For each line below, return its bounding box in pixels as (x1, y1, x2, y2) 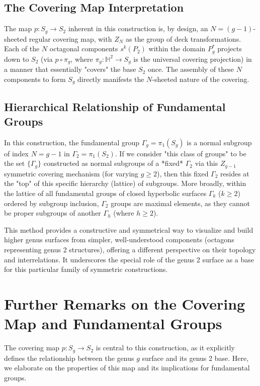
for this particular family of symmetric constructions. (4, 264, 168, 274)
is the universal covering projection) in (133, 53, 252, 64)
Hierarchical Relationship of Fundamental (4, 99, 226, 114)
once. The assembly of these (148, 64, 234, 74)
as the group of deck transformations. (126, 33, 241, 44)
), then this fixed (157, 168, 209, 178)
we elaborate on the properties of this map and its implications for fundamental (4, 362, 250, 373)
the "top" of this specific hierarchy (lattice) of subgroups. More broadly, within (4, 178, 246, 188)
